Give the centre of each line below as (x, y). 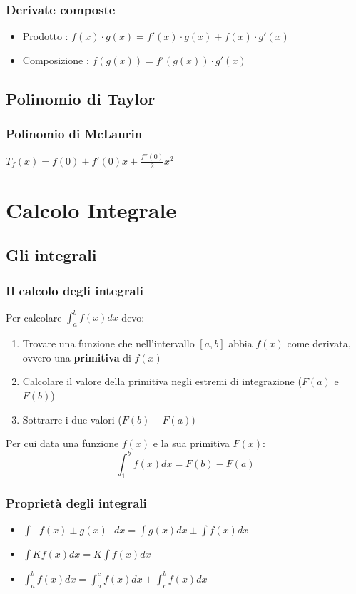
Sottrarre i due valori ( (72, 419)
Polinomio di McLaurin (74, 134)
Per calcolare (34, 317)
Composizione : (56, 60)
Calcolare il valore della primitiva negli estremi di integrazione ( (162, 381)
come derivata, (319, 343)
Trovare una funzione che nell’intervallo (108, 343)
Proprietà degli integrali (76, 503)
